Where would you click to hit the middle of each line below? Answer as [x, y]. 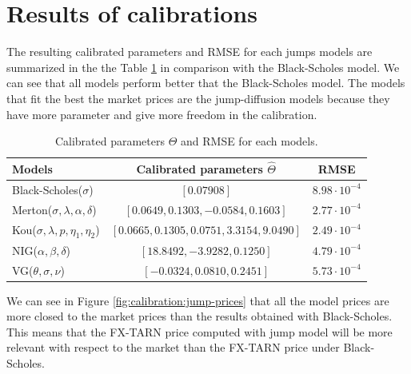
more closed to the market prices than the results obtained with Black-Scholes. [200, 316]
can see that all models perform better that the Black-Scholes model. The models [206, 83]
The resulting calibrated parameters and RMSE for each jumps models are [190, 52]
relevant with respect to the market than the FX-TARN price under [173, 347]
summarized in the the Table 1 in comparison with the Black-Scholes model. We [203, 67]
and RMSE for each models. [249, 141]
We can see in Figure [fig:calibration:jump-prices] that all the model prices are [198, 300]
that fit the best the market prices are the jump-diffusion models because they [198, 98]
